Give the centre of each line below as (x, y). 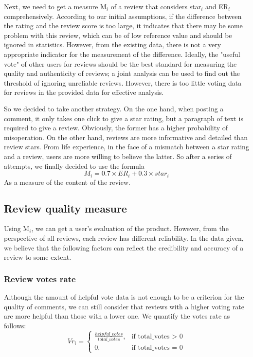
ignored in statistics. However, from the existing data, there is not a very (113, 45)
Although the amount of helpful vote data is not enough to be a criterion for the (124, 296)
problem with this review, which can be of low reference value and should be (118, 35)
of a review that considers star (156, 6)
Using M (17, 228)
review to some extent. (38, 257)
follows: (15, 325)
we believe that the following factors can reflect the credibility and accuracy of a (124, 247)
